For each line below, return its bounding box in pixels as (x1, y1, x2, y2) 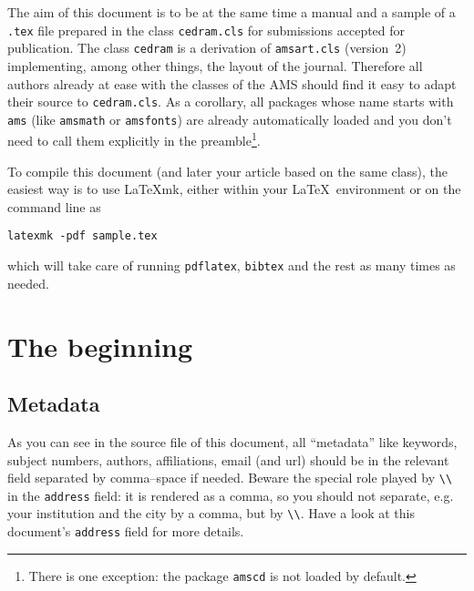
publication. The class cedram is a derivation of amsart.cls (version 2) (7, 38, 407, 57)
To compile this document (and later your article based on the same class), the (7, 161, 448, 180)
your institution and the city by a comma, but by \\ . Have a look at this (7, 504, 415, 523)
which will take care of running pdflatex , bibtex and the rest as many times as (7, 256, 456, 275)
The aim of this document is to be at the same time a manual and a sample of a (7, 3, 456, 21)
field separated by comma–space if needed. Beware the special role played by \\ (7, 468, 453, 487)
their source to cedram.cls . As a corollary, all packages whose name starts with (7, 92, 454, 111)
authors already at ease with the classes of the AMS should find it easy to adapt (7, 74, 457, 93)
